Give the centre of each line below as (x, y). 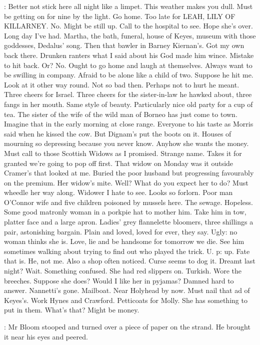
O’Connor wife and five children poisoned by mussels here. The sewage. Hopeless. (129, 202)
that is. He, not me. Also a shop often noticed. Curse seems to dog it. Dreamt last (130, 261)
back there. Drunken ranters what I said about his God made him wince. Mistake (129, 55)
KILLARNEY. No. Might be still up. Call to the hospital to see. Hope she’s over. (128, 26)
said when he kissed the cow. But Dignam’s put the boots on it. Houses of (118, 133)
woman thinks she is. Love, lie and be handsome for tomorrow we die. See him (124, 241)
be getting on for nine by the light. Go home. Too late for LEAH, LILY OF (120, 16)
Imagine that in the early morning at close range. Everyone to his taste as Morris (129, 124)
